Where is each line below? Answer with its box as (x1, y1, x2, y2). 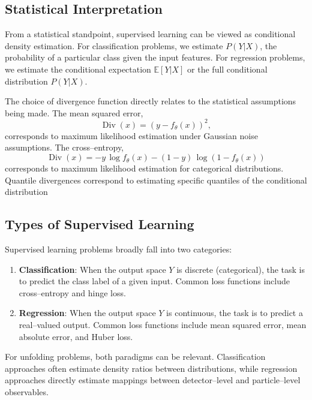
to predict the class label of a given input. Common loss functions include (19, 275, 290, 287)
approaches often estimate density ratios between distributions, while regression (5, 362, 298, 374)
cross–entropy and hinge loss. (19, 286, 126, 299)
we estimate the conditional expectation (5, 62, 151, 75)
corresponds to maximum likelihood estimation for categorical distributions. (5, 162, 284, 175)
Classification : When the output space (19, 263, 166, 275)
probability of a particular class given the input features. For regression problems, (5, 51, 305, 64)
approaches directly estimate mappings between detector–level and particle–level (5, 374, 301, 386)
